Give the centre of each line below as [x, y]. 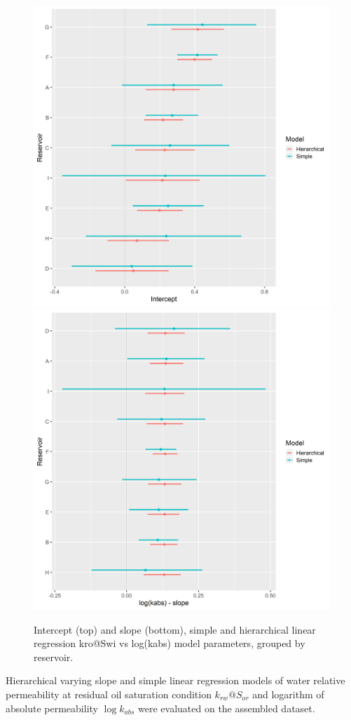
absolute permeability [52, 708]
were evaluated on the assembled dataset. [227, 708]
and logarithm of [288, 694]
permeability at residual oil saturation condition [109, 694]
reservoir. [54, 656]
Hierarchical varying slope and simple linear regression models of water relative [175, 680]
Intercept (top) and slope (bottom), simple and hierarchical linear [175, 629]
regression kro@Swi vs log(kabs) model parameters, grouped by [170, 643]
